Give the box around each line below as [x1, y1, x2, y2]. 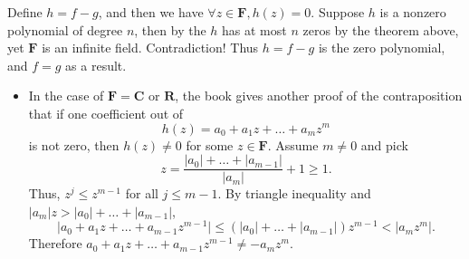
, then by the [134, 20, 206, 39]
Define [7, 3, 43, 21]
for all [125, 184, 158, 203]
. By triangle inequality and [217, 184, 371, 203]
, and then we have [98, 3, 204, 21]
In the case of [28, 86, 104, 105]
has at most [222, 20, 287, 39]
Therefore [28, 234, 82, 253]
